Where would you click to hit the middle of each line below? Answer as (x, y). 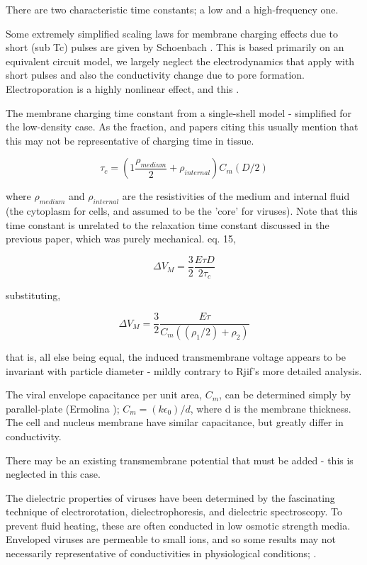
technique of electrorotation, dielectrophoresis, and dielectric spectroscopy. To (174, 511)
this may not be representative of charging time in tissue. (130, 140)
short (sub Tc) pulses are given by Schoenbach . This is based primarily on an (175, 47)
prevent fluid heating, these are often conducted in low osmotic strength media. (178, 525)
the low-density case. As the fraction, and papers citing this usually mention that (182, 127)
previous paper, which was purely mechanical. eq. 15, (121, 239)
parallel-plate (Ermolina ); (63, 408)
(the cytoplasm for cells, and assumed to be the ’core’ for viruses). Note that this (182, 211)
